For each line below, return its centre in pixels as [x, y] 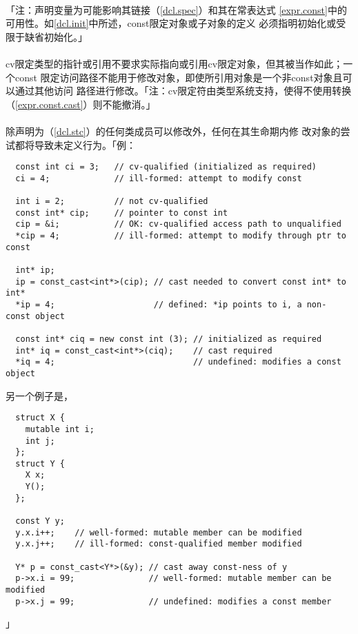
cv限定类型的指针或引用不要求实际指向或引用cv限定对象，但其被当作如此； [175, 63]
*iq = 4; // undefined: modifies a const [178, 362]
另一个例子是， [39, 395]
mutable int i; [60, 429]
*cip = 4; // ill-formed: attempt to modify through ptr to [181, 236]
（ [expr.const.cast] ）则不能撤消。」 [81, 104]
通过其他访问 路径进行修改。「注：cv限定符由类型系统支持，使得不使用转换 [183, 91]
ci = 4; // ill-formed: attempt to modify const [159, 178]
